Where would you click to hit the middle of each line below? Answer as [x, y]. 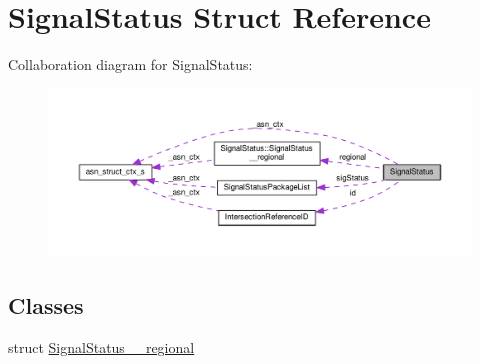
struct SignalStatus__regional [101, 347]
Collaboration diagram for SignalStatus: [130, 64]
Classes [46, 305]
